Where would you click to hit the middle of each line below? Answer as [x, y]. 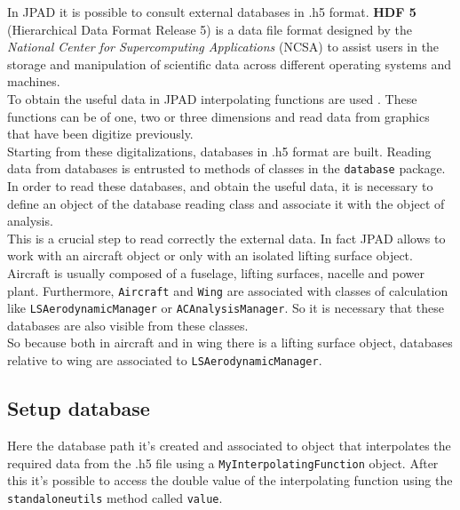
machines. [34, 81]
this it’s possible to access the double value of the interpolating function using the [230, 480]
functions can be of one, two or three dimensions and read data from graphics [218, 116]
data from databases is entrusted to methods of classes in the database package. [226, 168]
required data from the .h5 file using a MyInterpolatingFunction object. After [223, 462]
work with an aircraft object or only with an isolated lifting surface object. [210, 255]
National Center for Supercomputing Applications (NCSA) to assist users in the [223, 47]
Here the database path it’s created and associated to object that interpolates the [229, 445]
